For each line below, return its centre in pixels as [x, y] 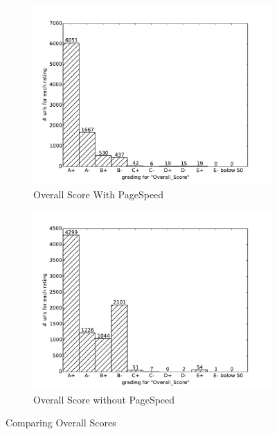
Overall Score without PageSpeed [104, 399]
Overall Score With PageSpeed [99, 194]
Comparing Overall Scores [61, 423]
